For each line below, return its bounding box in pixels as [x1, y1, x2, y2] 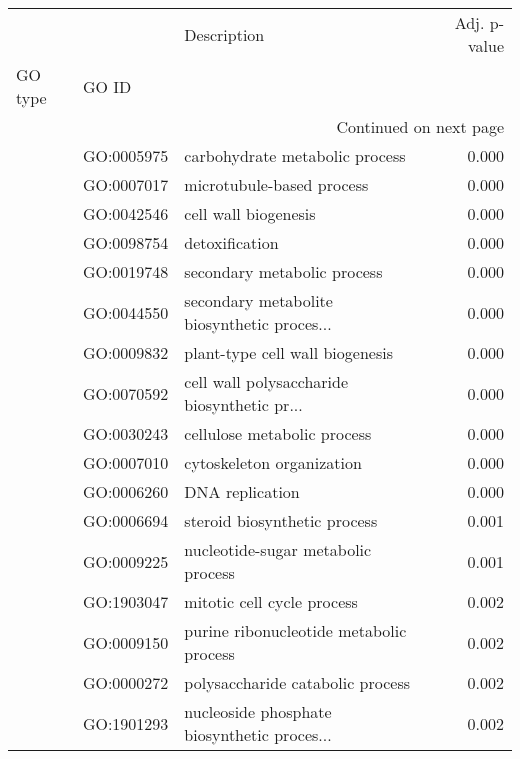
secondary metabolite [184, 289, 333, 312]
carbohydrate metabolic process [184, 144, 406, 167]
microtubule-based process [184, 173, 369, 196]
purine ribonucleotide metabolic [184, 619, 407, 642]
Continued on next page [336, 115, 504, 138]
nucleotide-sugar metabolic [184, 538, 372, 561]
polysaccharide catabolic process [184, 671, 411, 694]
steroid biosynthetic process [184, 509, 378, 532]
